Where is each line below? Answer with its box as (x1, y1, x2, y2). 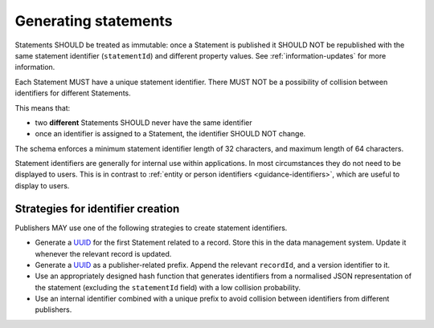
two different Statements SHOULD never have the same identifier (35, 117, 252, 128)
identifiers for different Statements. (14, 88, 132, 98)
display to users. (14, 180, 70, 190)
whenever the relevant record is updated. (35, 249, 172, 258)
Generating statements (14, 12, 173, 30)
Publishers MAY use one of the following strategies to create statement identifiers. (14, 223, 288, 233)
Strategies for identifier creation (14, 201, 180, 216)
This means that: (14, 103, 71, 112)
